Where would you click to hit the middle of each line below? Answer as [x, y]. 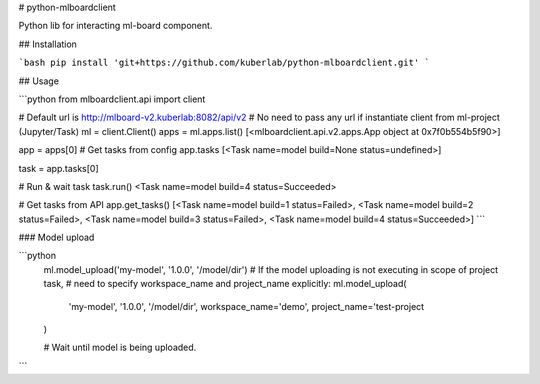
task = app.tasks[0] [58, 168]
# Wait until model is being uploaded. [120, 347]
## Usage [39, 81]
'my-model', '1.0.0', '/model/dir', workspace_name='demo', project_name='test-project [246, 306]
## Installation [47, 44]
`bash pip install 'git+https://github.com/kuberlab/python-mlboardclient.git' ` [224, 63]
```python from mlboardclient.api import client [112, 99]
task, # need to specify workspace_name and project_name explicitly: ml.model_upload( [225, 284]
